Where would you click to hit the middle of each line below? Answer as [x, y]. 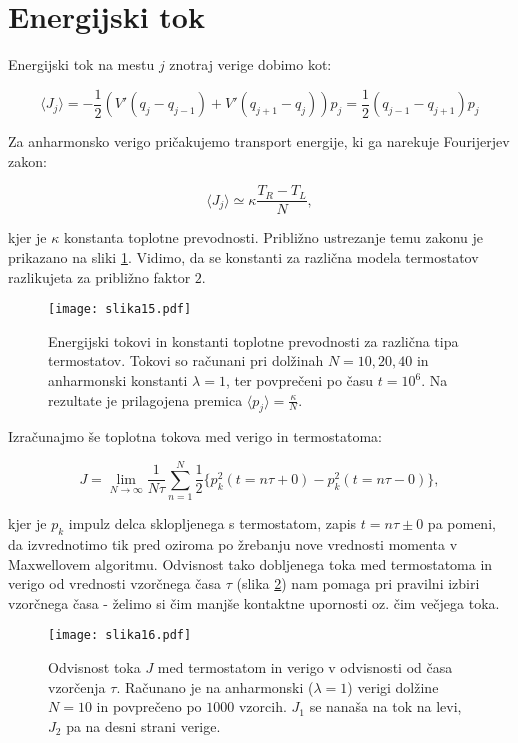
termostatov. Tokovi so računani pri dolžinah [186, 360]
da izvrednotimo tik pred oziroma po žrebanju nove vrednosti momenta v [233, 543]
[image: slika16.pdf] [120, 635]
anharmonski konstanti [118, 380]
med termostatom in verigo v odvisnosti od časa [305, 667]
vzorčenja [77, 686]
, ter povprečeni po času [299, 380]
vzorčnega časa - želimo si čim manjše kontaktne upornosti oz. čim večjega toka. [254, 602]
